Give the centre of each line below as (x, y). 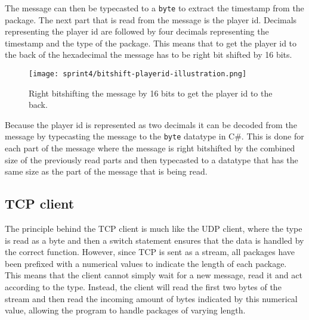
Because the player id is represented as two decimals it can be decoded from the (151, 124)
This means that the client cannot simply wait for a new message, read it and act (154, 275)
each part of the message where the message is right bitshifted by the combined (150, 148)
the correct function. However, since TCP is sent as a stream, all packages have (150, 252)
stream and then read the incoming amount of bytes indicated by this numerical (151, 298)
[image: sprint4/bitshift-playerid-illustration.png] (138, 74)
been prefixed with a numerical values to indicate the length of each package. (146, 263)
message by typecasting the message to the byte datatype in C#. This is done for (154, 136)
